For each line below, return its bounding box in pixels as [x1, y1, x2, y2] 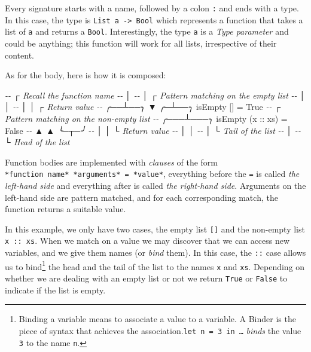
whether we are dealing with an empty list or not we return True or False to [5, 272, 288, 284]
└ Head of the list [5, 136, 70, 148]
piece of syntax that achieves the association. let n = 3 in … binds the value [19, 324, 301, 336]
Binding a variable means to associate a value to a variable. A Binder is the [19, 313, 296, 325]
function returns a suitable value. [5, 203, 126, 215]
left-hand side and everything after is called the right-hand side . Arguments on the [5, 179, 306, 191]
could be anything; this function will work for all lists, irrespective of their [5, 36, 277, 49]
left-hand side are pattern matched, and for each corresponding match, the [5, 191, 278, 203]
